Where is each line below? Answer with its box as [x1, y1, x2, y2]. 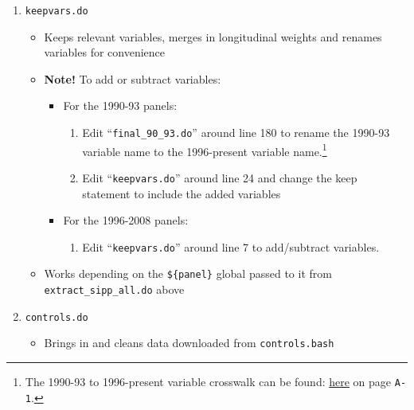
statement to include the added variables [82, 185, 281, 201]
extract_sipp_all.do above [44, 281, 185, 298]
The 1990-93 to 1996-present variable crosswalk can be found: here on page [25, 373, 392, 390]
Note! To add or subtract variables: [44, 70, 221, 87]
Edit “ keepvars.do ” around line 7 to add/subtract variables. [82, 238, 380, 255]
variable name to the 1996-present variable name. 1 [82, 140, 327, 159]
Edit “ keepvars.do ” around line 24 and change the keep [82, 169, 357, 185]
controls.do [25, 311, 88, 323]
